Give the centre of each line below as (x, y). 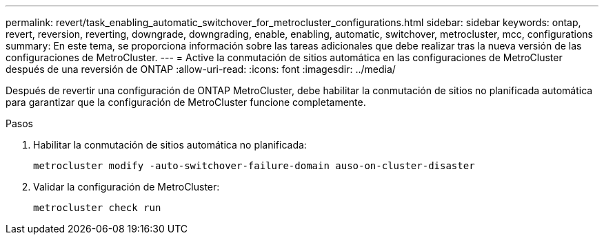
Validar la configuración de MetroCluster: (127, 187)
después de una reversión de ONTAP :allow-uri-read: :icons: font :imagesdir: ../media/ (201, 69)
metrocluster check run (97, 208)
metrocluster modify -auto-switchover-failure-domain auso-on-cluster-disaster (254, 166)
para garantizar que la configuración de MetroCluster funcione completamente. (186, 102)
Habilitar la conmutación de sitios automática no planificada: (170, 145)
